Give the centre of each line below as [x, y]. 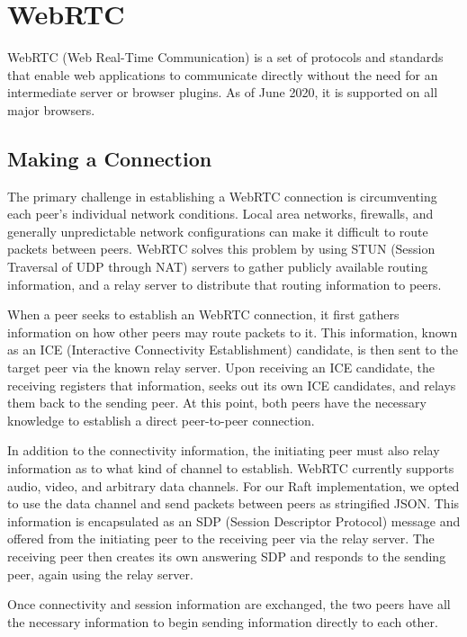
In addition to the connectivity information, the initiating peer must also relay [224, 450]
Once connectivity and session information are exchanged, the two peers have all [229, 604]
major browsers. [51, 109]
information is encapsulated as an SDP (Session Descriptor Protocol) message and [234, 520]
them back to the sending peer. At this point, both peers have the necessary [217, 403]
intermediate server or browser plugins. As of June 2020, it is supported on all [223, 92]
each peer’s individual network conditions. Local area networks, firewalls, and [220, 214]
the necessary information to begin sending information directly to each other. [223, 621]
